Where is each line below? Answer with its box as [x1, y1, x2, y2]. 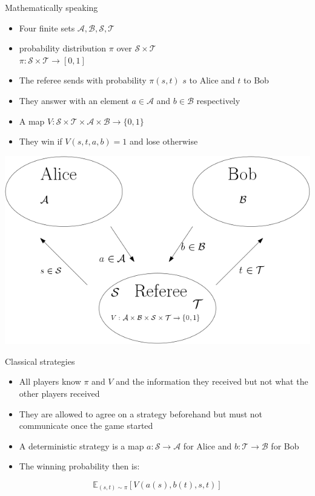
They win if [19, 135, 62, 148]
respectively [196, 94, 240, 106]
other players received [19, 387, 100, 399]
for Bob [271, 439, 299, 452]
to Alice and [189, 74, 235, 86]
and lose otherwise [129, 135, 198, 148]
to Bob [244, 74, 269, 86]
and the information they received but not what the [116, 375, 308, 388]
